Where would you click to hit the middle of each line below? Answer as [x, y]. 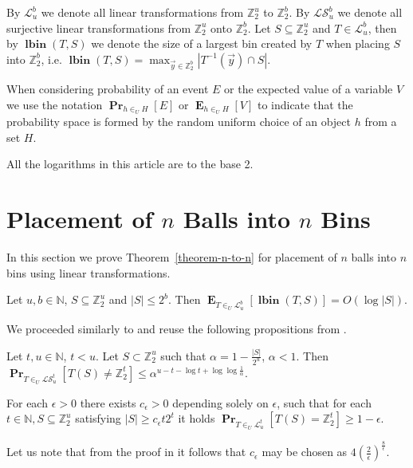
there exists [108, 402]
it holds [197, 418]
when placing [358, 43]
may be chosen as [305, 452]
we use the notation [55, 104]
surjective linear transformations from [99, 28]
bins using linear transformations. [88, 272]
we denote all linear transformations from [142, 12]
